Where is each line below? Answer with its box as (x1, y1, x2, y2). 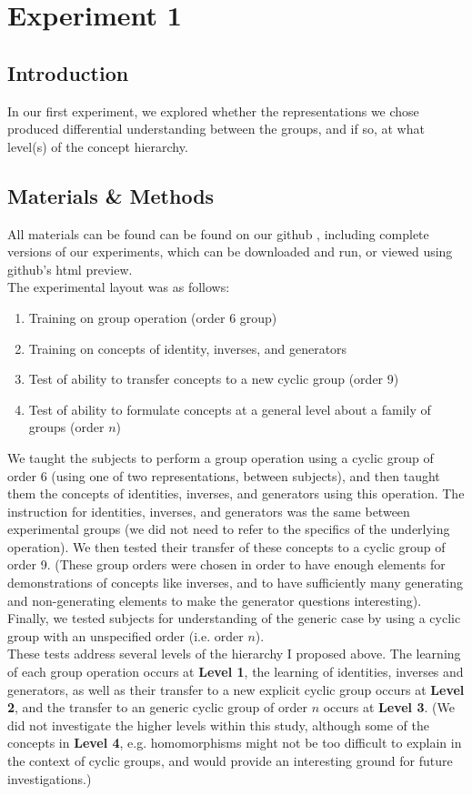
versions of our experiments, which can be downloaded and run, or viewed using (7, 242, 453, 261)
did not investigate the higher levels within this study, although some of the (7, 715, 430, 734)
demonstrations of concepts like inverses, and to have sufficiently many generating (7, 573, 464, 592)
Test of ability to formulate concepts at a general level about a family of (28, 399, 431, 418)
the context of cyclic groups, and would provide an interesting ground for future (7, 751, 453, 770)
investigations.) (7, 769, 92, 788)
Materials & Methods (7, 181, 215, 209)
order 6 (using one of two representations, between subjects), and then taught (7, 466, 440, 485)
